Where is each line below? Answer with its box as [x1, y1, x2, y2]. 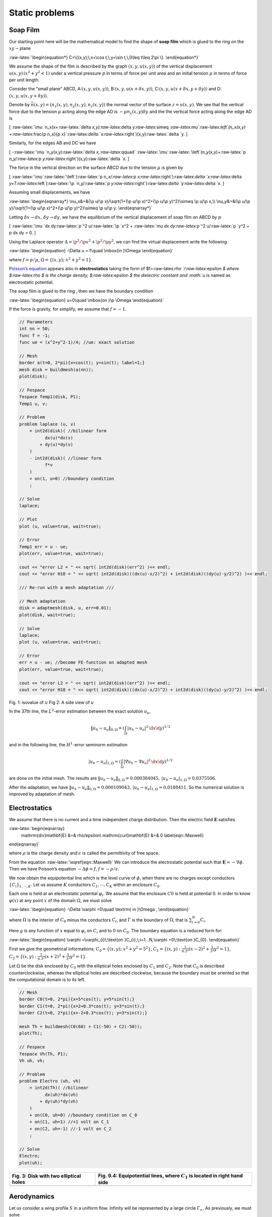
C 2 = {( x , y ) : [9, 954, 36, 960]
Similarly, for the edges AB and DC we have [9, 140, 97, 146]
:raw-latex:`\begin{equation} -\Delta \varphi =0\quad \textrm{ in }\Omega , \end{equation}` [9, 906, 190, 912]
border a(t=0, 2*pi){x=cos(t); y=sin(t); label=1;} [19, 360, 145, 366]
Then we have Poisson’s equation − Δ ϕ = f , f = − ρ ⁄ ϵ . [9, 866, 120, 872]
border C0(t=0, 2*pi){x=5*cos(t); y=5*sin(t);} [19, 996, 135, 1002]
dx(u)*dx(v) [44, 435, 73, 441]
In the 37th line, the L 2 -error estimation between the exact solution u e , [9, 708, 151, 716]
